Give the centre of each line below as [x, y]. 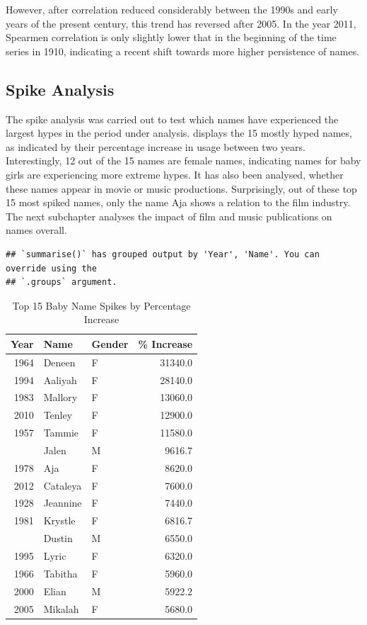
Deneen [59, 362]
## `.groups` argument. [62, 282]
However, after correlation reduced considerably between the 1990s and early [172, 9]
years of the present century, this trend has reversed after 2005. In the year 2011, [181, 23]
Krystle [59, 520]
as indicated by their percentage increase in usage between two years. [156, 146]
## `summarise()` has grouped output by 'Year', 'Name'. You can [163, 254]
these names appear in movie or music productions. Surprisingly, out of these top [181, 188]
